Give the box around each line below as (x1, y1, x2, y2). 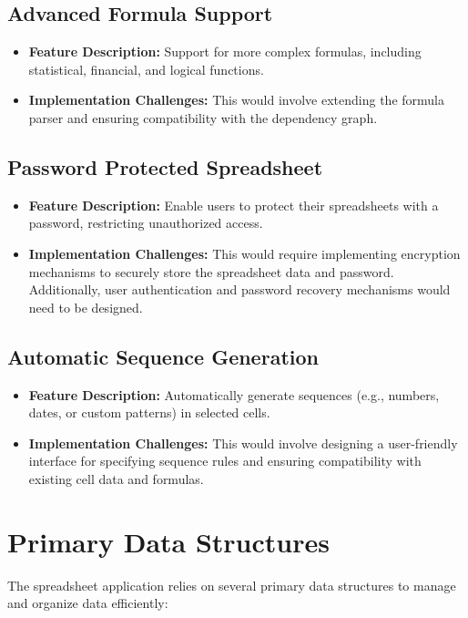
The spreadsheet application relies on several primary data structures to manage (7, 575, 456, 594)
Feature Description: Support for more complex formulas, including (28, 42, 422, 61)
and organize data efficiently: (7, 593, 168, 613)
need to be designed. (28, 297, 143, 316)
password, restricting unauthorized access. (28, 213, 263, 232)
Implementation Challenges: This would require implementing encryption (28, 243, 461, 263)
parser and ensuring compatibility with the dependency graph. (28, 108, 378, 127)
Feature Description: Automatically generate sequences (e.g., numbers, (28, 385, 440, 404)
